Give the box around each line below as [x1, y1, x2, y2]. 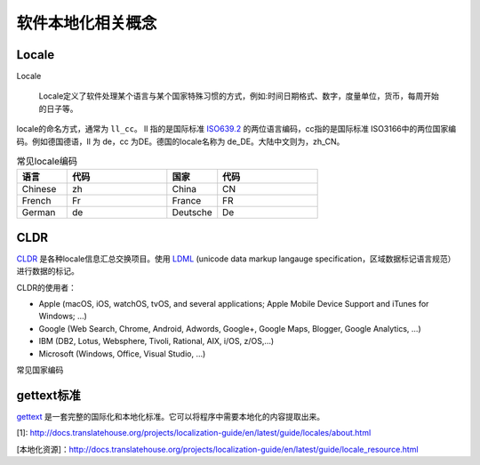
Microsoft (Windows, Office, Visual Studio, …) [38, 348, 206, 359]
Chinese [21, 183, 57, 196]
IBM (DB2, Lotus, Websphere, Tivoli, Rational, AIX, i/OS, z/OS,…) [38, 336, 275, 347]
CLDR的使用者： [16, 282, 77, 293]
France [172, 195, 202, 207]
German [21, 206, 56, 219]
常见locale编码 [16, 156, 77, 168]
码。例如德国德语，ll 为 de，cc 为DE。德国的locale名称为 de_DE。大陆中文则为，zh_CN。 [16, 136, 345, 147]
